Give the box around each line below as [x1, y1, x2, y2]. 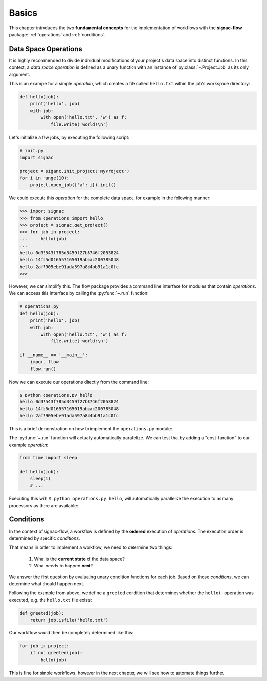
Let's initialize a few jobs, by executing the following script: [9, 134, 130, 140]
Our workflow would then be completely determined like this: [9, 630, 133, 636]
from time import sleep [19, 455, 78, 460]
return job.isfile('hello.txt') [30, 617, 109, 623]
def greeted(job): [19, 610, 64, 616]
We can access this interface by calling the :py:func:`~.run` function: [9, 290, 149, 296]
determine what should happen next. [9, 580, 84, 587]
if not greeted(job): [30, 650, 83, 656]
